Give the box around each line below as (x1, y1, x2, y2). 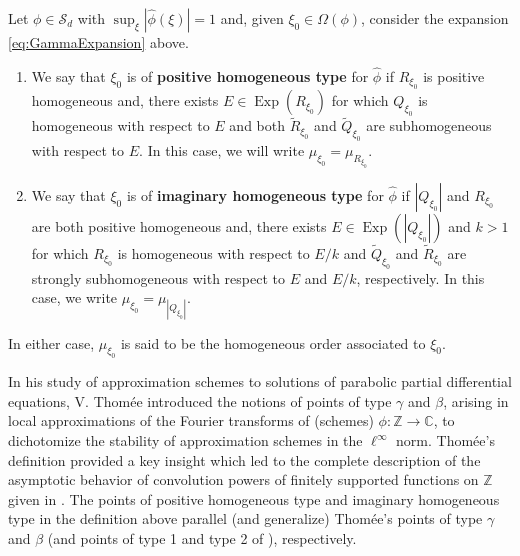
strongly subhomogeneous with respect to (31, 267, 285, 288)
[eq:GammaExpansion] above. (8, 32, 189, 52)
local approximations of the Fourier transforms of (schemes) (8, 410, 374, 431)
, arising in (443, 390, 509, 411)
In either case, (8, 332, 95, 353)
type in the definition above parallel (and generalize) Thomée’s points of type (8, 508, 483, 529)
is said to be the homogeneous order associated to (120, 332, 426, 353)
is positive (423, 65, 485, 86)
